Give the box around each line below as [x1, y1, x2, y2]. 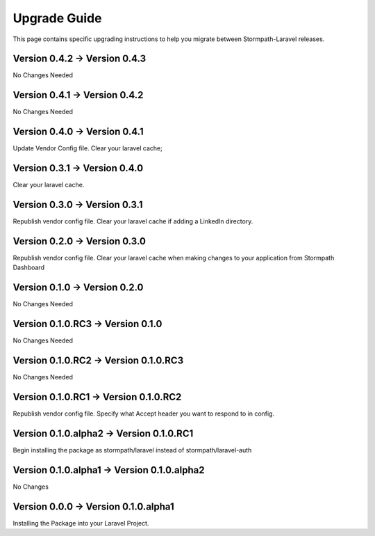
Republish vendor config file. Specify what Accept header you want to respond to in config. [12, 409, 274, 418]
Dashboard [12, 263, 45, 271]
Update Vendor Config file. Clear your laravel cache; [12, 144, 162, 152]
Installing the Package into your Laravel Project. [12, 519, 149, 527]
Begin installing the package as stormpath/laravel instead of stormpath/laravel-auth [12, 446, 252, 454]
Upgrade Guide [12, 10, 102, 26]
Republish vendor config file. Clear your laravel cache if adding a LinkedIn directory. [12, 217, 253, 226]
